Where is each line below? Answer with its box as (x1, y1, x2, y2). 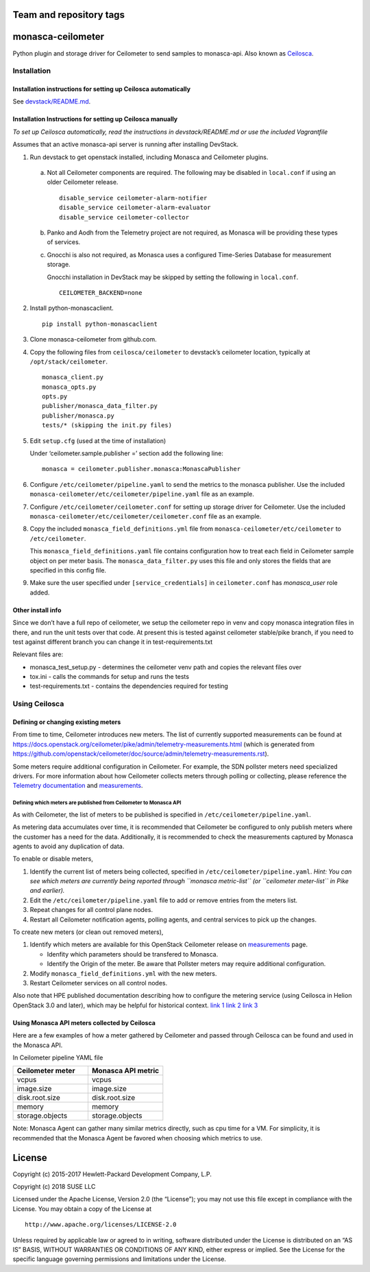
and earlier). (29, 887, 65, 895)
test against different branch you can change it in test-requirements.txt (12, 638, 213, 646)
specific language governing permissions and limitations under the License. (12, 1255, 226, 1263)
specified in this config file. (29, 566, 106, 574)
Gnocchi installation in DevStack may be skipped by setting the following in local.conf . (47, 273, 299, 281)
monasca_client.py (42, 374, 104, 381)
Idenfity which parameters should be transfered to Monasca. (47, 950, 219, 958)
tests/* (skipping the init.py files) (42, 422, 173, 429)
